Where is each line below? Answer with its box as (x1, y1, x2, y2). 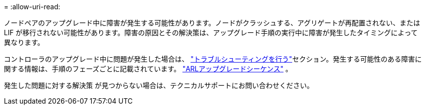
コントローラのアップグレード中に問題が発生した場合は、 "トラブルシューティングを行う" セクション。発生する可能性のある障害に (4, 55, 422, 63)
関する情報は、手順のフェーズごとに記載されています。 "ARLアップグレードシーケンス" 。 (4, 65, 293, 73)
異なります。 (4, 38, 44, 46)
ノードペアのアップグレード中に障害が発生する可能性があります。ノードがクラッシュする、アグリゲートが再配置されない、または (4, 19, 420, 27)
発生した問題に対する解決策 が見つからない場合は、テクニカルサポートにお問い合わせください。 (4, 81, 314, 89)
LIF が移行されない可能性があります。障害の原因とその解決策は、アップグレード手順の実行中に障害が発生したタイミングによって (4, 28, 418, 37)
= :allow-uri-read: (4, 2, 61, 11)
